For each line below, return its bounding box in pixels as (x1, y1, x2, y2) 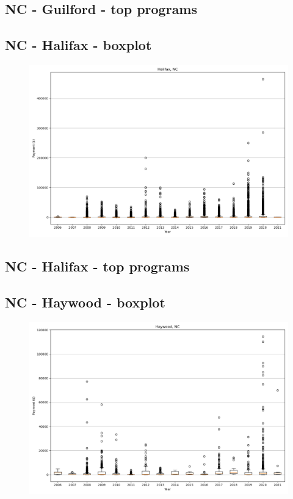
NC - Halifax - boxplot (5, 35, 152, 54)
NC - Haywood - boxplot (5, 293, 165, 312)
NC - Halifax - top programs (5, 257, 190, 276)
